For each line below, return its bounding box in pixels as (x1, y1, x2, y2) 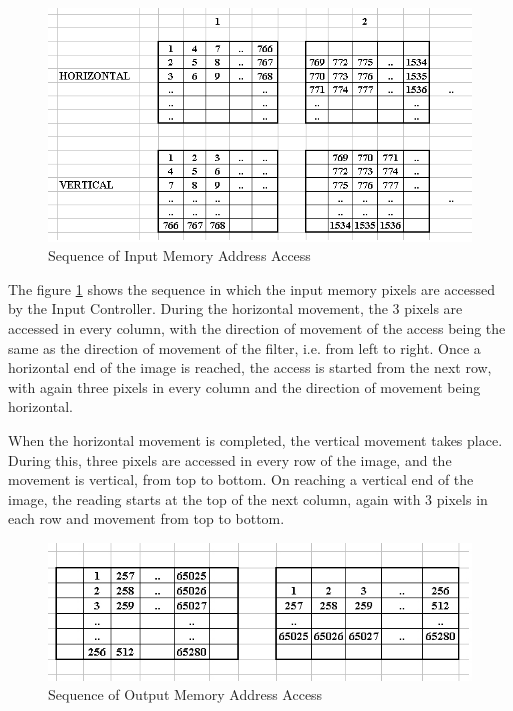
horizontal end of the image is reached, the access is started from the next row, (8, 357, 492, 378)
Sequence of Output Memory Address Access (48, 684, 323, 705)
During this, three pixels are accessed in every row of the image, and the (8, 449, 452, 470)
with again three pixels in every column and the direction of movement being (8, 376, 481, 397)
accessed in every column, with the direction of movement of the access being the (8, 318, 506, 339)
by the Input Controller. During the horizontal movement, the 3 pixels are (8, 298, 463, 319)
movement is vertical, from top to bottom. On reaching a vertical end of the (8, 469, 474, 490)
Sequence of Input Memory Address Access (48, 245, 311, 266)
